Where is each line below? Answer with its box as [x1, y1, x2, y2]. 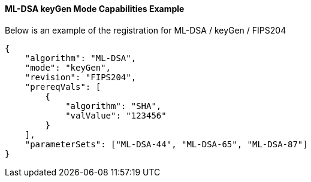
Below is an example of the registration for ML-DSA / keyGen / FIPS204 [5, 25, 286, 35]
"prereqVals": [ [25, 81, 101, 92]
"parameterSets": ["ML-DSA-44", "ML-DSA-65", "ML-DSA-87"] [25, 139, 308, 149]
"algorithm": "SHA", [65, 101, 162, 111]
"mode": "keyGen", [25, 62, 111, 72]
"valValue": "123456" [65, 110, 167, 120]
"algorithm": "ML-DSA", [25, 53, 137, 63]
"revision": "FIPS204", [25, 72, 137, 82]
